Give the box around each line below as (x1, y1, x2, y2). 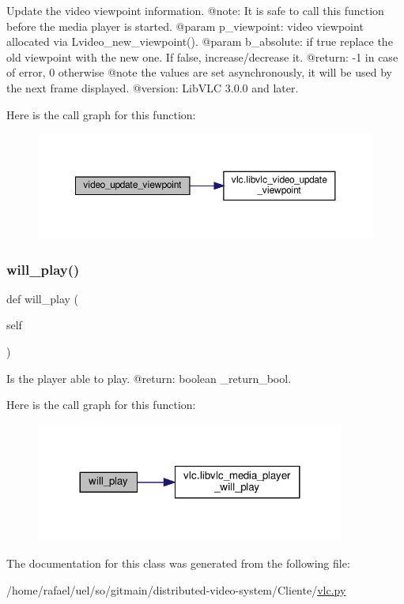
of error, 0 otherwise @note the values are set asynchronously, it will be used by (6, 64, 392, 81)
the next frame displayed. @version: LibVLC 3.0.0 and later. (6, 79, 299, 96)
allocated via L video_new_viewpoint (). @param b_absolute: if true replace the (6, 33, 393, 50)
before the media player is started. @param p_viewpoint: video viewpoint (6, 17, 364, 34)
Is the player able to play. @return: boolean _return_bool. (6, 370, 292, 386)
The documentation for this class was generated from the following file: (6, 554, 350, 571)
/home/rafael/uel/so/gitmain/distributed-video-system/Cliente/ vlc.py (6, 581, 346, 598)
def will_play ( (6, 290, 79, 306)
